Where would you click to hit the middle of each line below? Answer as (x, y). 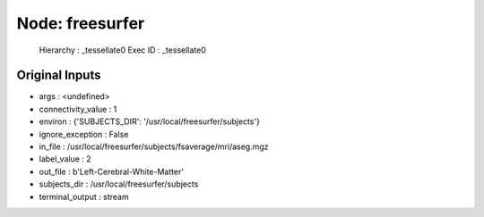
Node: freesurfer (81, 23)
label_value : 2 (65, 159)
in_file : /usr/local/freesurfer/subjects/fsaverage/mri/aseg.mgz (154, 146)
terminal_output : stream (84, 196)
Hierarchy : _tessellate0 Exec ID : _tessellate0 (122, 50)
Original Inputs (59, 75)
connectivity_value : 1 (78, 109)
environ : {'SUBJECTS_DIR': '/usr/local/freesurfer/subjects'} (149, 121)
